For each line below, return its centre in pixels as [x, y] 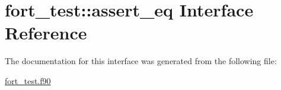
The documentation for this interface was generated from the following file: [141, 61]
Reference [46, 33]
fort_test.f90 [28, 80]
